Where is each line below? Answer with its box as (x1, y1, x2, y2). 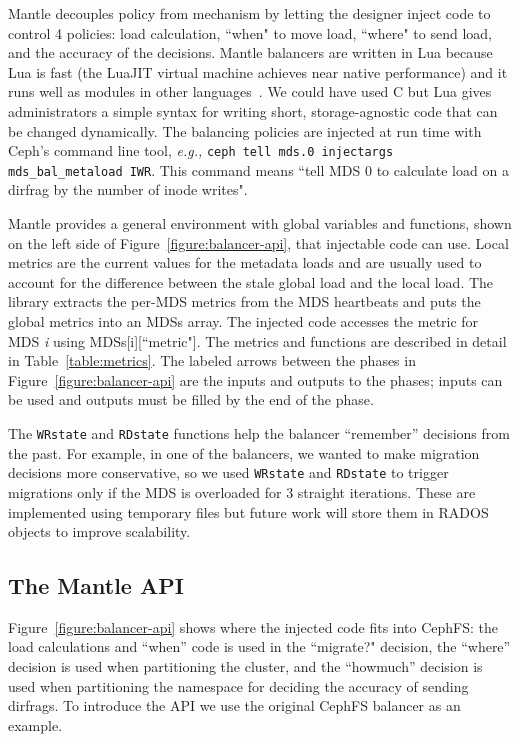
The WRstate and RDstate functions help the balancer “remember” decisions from (8, 423, 510, 443)
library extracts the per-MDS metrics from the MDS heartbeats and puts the (8, 291, 481, 312)
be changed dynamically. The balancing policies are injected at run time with (8, 120, 482, 141)
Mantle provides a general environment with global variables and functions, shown (8, 213, 512, 234)
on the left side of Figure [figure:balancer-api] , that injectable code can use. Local (8, 232, 509, 253)
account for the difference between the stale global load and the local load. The (8, 271, 494, 292)
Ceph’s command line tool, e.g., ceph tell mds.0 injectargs (8, 140, 394, 161)
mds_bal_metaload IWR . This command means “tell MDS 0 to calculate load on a (8, 159, 509, 180)
